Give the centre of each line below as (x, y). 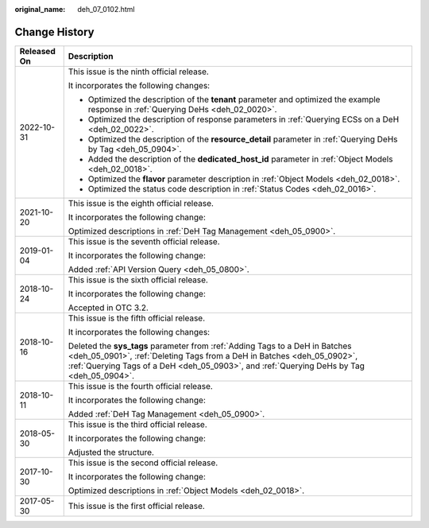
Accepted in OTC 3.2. (108, 308)
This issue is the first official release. (137, 506)
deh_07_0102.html (106, 9)
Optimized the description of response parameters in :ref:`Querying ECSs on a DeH (243, 119)
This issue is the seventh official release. (144, 241)
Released (37, 51)
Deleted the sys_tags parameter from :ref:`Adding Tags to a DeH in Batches (210, 346)
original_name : (40, 9)
